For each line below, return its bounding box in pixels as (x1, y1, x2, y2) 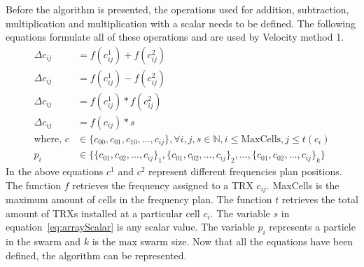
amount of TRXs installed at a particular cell (6, 205, 200, 220)
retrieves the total (281, 192, 358, 207)
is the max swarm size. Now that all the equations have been (92, 234, 353, 249)
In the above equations (6, 164, 104, 179)
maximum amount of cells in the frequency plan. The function (6, 192, 272, 207)
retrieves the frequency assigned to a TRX (72, 177, 253, 192)
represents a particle (269, 219, 356, 234)
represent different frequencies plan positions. (148, 164, 342, 179)
